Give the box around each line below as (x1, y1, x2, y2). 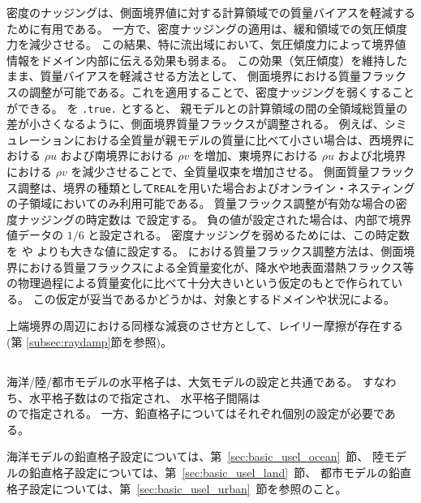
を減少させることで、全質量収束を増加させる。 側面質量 (71, 163, 370, 179)
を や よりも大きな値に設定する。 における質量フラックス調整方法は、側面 (6, 243, 404, 260)
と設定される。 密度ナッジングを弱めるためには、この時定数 (88, 226, 410, 243)
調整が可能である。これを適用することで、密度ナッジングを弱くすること (28, 83, 415, 100)
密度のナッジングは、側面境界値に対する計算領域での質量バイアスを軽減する (6, 4, 415, 20)
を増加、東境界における (192, 147, 318, 164)
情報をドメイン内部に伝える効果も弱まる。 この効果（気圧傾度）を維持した (6, 51, 408, 68)
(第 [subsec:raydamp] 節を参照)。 (6, 333, 172, 350)
